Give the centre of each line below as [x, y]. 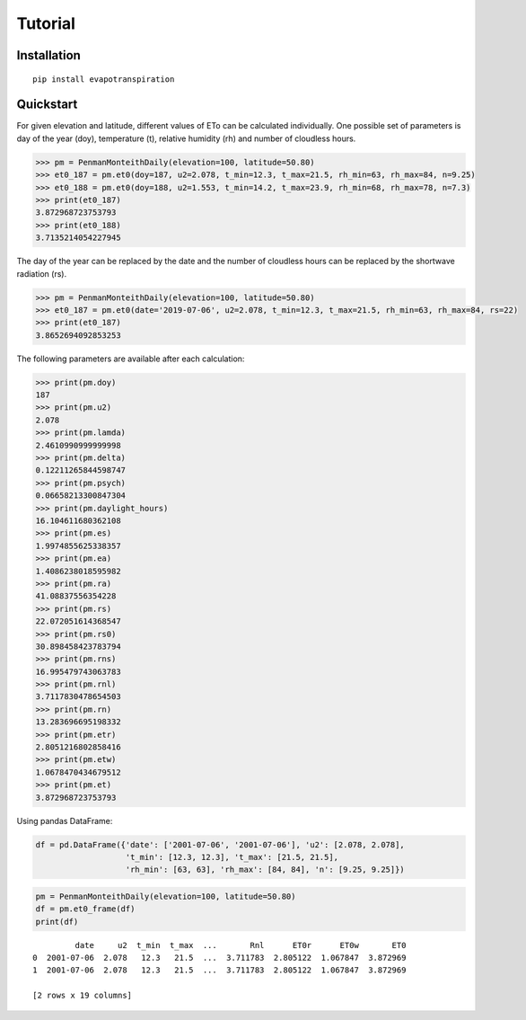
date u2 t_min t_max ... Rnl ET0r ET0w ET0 [241, 945]
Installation [48, 55]
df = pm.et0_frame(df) [85, 909]
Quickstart [47, 105]
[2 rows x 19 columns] [83, 996]
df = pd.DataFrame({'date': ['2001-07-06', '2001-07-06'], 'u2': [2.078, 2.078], [220, 844]
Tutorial [46, 23]
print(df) [57, 922]
